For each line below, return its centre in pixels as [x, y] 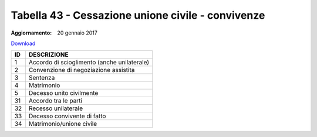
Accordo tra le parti [55, 101]
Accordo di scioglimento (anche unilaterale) [89, 63]
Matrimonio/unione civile [63, 124]
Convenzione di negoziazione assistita [82, 70]
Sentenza [42, 78]
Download [23, 43]
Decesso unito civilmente [63, 93]
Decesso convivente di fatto [67, 116]
